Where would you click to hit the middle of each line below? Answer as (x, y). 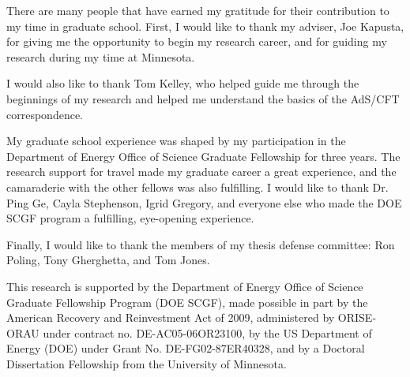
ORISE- (357, 317)
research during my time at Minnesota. (101, 56)
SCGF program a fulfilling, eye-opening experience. (130, 218)
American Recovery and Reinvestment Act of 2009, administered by (171, 317)
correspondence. (45, 114)
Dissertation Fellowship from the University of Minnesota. (147, 363)
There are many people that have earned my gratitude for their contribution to (198, 10)
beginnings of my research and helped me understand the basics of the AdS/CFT (203, 98)
